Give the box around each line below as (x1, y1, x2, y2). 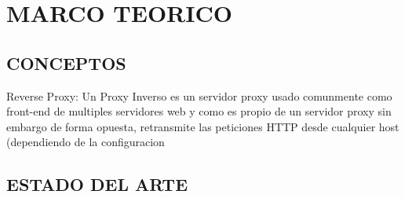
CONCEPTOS (6, 50, 126, 75)
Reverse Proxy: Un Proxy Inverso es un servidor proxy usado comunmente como (6, 87, 392, 104)
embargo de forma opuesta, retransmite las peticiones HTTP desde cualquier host (6, 118, 400, 134)
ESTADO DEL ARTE (6, 172, 188, 196)
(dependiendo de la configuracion (6, 134, 165, 150)
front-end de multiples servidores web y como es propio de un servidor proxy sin (6, 103, 392, 119)
